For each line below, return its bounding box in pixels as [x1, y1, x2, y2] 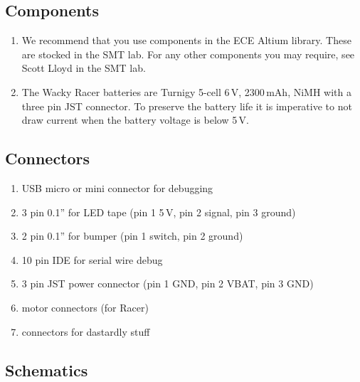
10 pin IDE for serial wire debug [21, 252, 163, 267]
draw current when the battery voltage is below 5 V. [21, 112, 249, 127]
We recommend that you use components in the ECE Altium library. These [21, 33, 351, 48]
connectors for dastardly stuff [21, 324, 150, 339]
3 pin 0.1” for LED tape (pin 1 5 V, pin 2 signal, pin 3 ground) [21, 204, 296, 219]
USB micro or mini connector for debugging [21, 180, 213, 195]
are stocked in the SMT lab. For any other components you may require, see [21, 46, 355, 61]
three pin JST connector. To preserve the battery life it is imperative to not [21, 98, 352, 113]
